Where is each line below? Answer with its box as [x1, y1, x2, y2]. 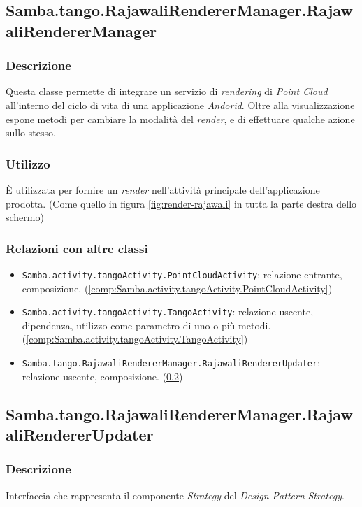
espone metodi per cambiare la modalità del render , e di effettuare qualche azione [6, 111, 355, 126]
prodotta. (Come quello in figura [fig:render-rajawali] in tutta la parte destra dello [6, 196, 357, 210]
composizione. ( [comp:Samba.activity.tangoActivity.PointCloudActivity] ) [22, 280, 333, 295]
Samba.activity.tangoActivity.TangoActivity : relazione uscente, [22, 304, 314, 319]
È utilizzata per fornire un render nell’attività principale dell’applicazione [6, 182, 320, 197]
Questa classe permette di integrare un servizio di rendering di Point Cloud [6, 84, 328, 99]
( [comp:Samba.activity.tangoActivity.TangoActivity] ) [22, 331, 248, 346]
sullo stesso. [6, 125, 56, 140]
